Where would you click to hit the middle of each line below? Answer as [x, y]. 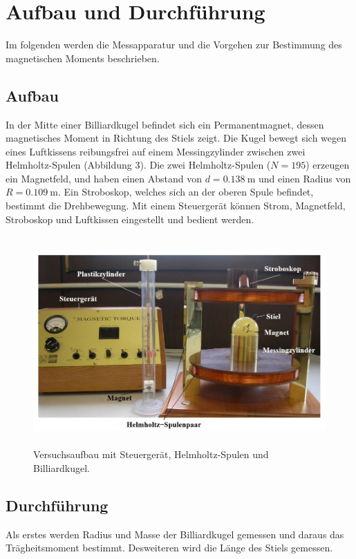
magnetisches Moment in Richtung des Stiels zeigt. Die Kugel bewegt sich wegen [176, 138]
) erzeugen [328, 165]
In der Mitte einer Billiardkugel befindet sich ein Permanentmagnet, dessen [165, 124]
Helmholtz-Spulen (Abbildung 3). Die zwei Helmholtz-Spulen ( [138, 165]
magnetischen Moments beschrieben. [83, 58]
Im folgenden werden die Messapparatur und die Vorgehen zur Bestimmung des [174, 45]
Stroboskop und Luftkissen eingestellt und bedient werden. [130, 219]
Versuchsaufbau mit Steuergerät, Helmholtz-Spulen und [151, 454]
